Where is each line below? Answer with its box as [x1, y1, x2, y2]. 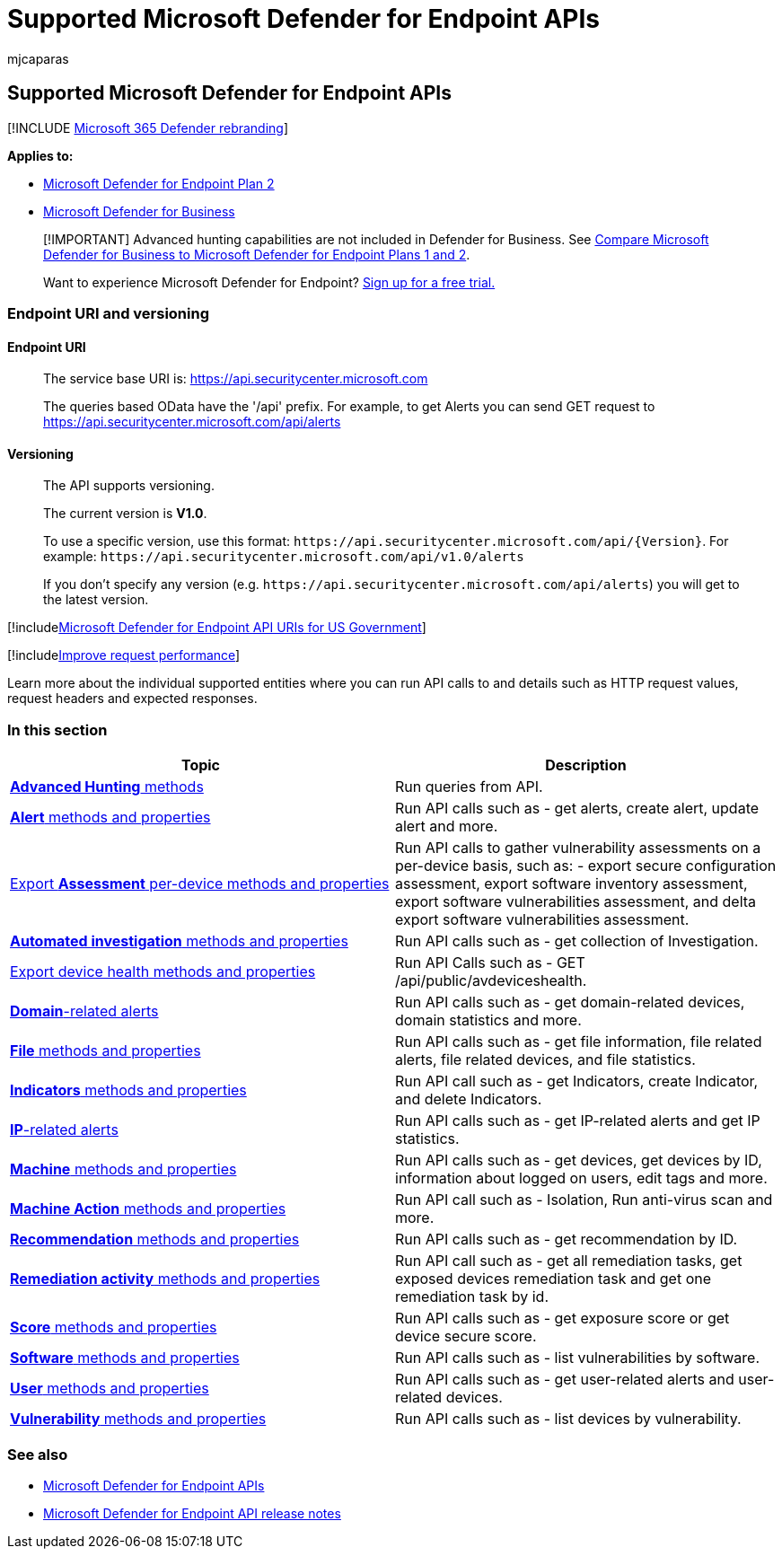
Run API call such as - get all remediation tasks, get [395, 1252, 742, 1270]
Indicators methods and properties [10, 1081, 247, 1100]
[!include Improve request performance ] [7, 647, 241, 664]
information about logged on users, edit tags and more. [395, 1169, 768, 1188]
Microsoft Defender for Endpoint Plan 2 [43, 175, 275, 191]
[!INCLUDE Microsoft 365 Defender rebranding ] [7, 119, 289, 136]
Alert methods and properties [10, 808, 211, 827]
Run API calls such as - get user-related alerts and [395, 1370, 734, 1389]
